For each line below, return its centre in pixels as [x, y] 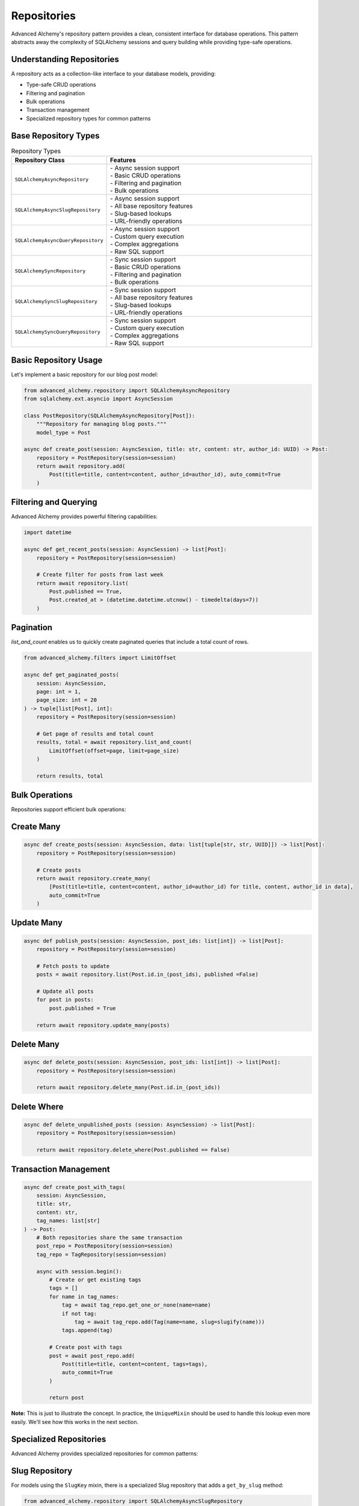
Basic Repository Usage [57, 360]
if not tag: [79, 1314]
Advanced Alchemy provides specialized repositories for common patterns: [105, 1453]
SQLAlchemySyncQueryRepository [57, 332]
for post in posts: [65, 1000]
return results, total [70, 776]
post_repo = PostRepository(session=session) [105, 1246]
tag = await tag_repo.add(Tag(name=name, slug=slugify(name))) [170, 1322]
